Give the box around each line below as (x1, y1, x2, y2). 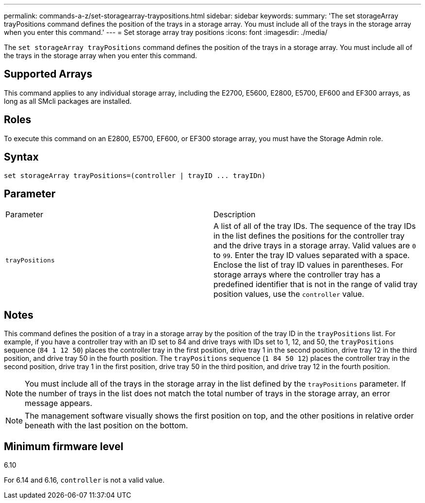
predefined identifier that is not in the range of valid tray (213, 279, 418, 290)
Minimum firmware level (4, 440, 124, 453)
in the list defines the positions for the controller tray (213, 231, 405, 241)
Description (213, 210, 256, 220)
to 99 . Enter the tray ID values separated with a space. (213, 250, 410, 260)
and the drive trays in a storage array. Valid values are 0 (213, 241, 416, 251)
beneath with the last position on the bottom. (25, 421, 188, 431)
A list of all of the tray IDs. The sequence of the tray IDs (213, 221, 416, 231)
